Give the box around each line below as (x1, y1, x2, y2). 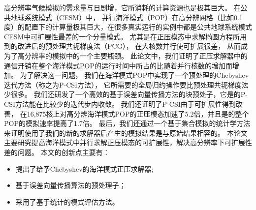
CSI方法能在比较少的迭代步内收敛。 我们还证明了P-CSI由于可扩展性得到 (4, 98, 236, 109)
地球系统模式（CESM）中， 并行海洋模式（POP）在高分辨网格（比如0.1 (10, 12, 243, 22)
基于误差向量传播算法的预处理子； (15, 180, 126, 190)
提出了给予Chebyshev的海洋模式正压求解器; (15, 163, 154, 174)
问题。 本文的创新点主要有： (17, 147, 110, 157)
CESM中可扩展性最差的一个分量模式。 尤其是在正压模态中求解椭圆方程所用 (4, 31, 247, 41)
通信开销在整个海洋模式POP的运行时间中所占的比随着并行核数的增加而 (4, 60, 232, 70)
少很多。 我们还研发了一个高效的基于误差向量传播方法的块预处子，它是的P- (4, 89, 248, 99)
